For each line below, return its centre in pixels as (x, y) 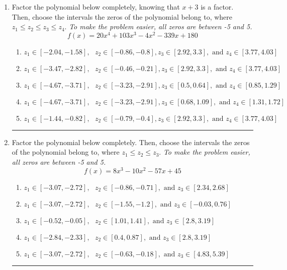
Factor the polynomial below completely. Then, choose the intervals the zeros (131, 142)
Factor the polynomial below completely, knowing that (96, 7)
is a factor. (217, 7)
